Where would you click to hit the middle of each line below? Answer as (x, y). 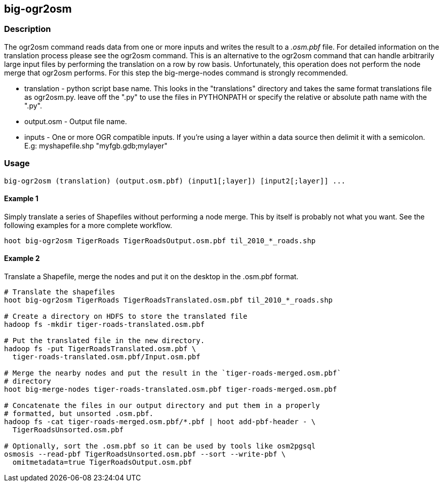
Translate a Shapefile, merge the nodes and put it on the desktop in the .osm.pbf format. (151, 276)
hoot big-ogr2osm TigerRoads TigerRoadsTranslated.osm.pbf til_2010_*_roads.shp (169, 300)
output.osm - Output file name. (76, 121)
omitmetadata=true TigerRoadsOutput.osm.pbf (102, 462)
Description (28, 29)
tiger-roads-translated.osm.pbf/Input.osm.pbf (106, 357)
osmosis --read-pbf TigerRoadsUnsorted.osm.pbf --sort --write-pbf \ (145, 454)
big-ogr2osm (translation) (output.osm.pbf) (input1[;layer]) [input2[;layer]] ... (175, 181)
